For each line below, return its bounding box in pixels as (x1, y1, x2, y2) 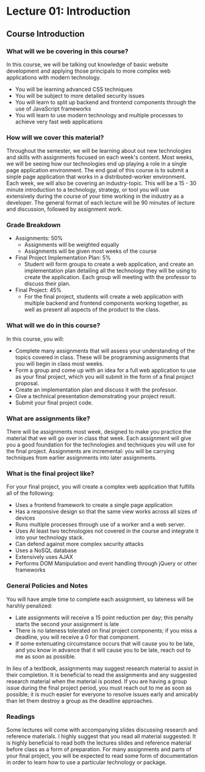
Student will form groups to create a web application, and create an (24, 261, 194, 268)
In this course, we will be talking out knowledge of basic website (6, 60, 168, 68)
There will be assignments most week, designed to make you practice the (6, 428, 192, 435)
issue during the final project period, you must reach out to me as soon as (6, 684, 192, 691)
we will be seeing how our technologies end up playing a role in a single (6, 160, 187, 167)
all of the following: (6, 490, 54, 497)
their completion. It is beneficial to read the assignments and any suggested (6, 671, 197, 679)
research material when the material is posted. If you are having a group (6, 677, 187, 685)
